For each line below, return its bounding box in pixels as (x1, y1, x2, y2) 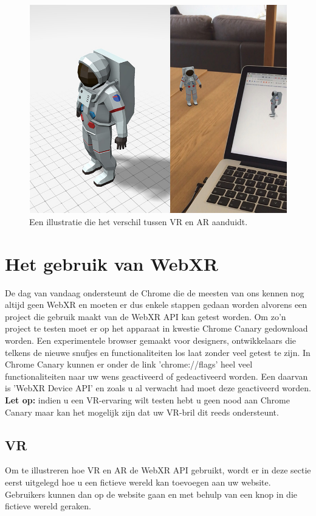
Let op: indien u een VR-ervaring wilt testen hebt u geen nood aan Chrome (5, 393, 290, 406)
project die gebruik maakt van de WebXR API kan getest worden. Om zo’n (5, 310, 286, 322)
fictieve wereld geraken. (5, 500, 92, 512)
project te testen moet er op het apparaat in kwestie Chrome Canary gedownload (5, 322, 308, 335)
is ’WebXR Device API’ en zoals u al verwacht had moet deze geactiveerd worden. (5, 382, 311, 394)
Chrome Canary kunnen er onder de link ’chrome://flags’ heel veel (5, 358, 253, 371)
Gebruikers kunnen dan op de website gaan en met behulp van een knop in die (5, 487, 298, 500)
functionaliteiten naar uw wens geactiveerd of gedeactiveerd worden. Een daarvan (5, 369, 308, 382)
